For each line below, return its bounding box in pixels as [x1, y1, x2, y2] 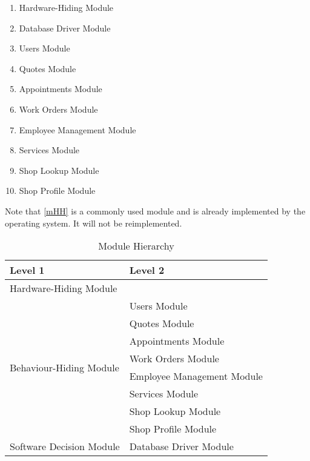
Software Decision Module [10, 439, 120, 454]
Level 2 [129, 263, 165, 277]
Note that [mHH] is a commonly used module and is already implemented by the [5, 204, 306, 217]
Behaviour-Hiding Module [10, 360, 119, 374]
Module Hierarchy [98, 239, 174, 253]
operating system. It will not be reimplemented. [5, 216, 182, 229]
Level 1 [10, 263, 45, 277]
